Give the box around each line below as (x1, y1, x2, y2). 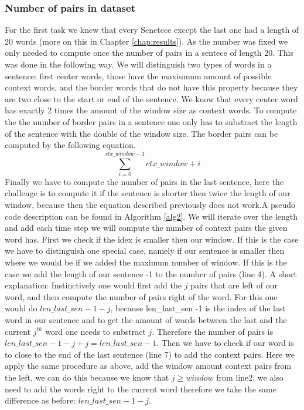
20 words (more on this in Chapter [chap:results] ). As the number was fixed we (5, 35, 288, 47)
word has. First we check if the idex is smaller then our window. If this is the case (5, 233, 299, 245)
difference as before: (5, 394, 76, 406)
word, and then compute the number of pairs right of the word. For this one (5, 290, 278, 303)
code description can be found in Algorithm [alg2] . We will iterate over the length (5, 210, 298, 222)
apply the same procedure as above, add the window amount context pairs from (5, 359, 292, 372)
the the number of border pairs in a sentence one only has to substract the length (5, 115, 298, 127)
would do (5, 302, 37, 314)
